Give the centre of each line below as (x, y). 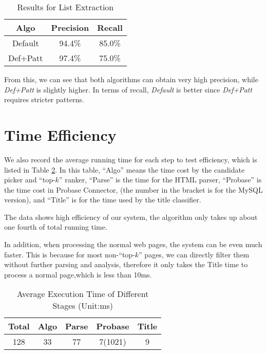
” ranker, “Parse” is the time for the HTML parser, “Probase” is (160, 180)
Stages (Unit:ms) (83, 306)
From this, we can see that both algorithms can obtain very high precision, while (131, 79)
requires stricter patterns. (44, 99)
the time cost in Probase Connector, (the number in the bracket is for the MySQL (133, 189)
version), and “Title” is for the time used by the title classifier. (103, 200)
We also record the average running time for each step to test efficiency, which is (131, 159)
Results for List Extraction (65, 7)
